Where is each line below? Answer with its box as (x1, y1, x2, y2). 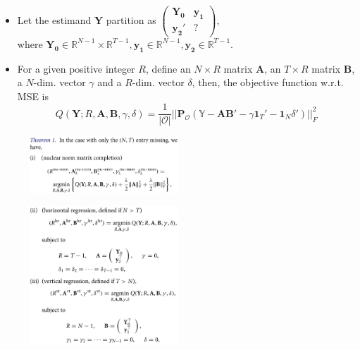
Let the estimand (17, 12, 92, 27)
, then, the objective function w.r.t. (192, 75, 344, 90)
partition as (106, 12, 156, 27)
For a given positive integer (17, 61, 135, 76)
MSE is (17, 88, 49, 103)
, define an (145, 61, 191, 76)
